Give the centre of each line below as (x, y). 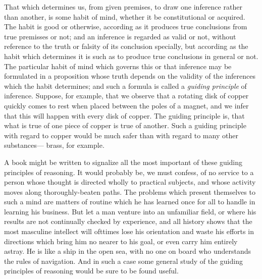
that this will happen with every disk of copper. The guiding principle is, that (124, 115)
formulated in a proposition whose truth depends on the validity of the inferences (130, 76)
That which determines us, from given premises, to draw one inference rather (123, 7)
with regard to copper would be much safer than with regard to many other (121, 135)
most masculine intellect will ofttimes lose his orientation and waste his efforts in (129, 231)
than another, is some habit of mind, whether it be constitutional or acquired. (125, 16)
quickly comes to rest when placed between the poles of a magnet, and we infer (126, 105)
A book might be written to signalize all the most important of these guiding (123, 162)
